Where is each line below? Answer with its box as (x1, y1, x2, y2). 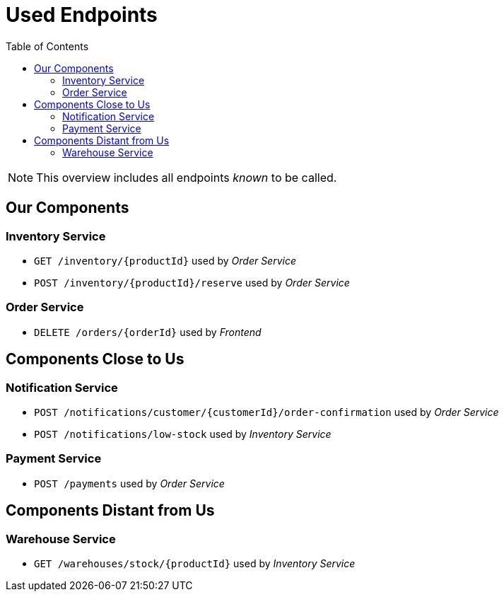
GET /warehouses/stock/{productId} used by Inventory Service (34, 557, 356, 569)
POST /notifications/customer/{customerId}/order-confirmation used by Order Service (34, 405, 499, 418)
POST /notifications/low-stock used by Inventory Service (34, 427, 332, 440)
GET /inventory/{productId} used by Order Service (34, 254, 297, 267)
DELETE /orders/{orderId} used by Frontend (34, 325, 262, 338)
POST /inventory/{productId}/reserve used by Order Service (34, 276, 350, 289)
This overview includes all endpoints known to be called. (36, 170, 337, 185)
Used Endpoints (6, 3, 158, 27)
